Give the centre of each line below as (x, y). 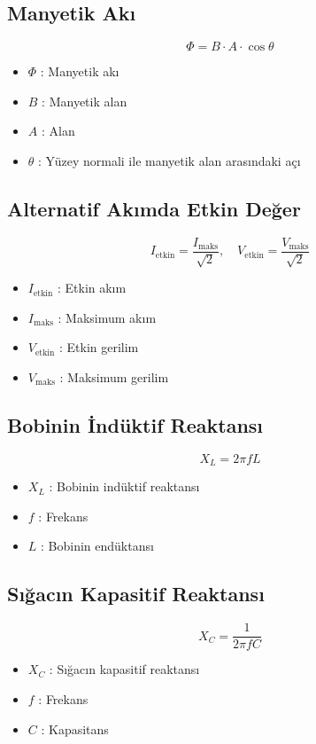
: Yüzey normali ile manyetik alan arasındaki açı (170, 160)
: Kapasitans (75, 728)
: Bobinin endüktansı (97, 546)
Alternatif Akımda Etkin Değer (154, 208)
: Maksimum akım (107, 317)
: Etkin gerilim (99, 347)
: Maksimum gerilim (114, 377)
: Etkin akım (92, 288)
